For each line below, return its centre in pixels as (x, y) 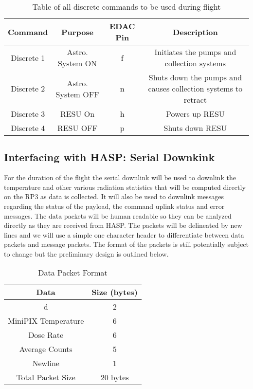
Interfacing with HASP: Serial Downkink (109, 157)
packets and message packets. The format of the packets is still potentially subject (126, 244)
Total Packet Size (46, 377)
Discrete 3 (28, 114)
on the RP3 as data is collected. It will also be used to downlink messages (114, 196)
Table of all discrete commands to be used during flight (126, 7)
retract (195, 100)
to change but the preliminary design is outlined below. (86, 253)
